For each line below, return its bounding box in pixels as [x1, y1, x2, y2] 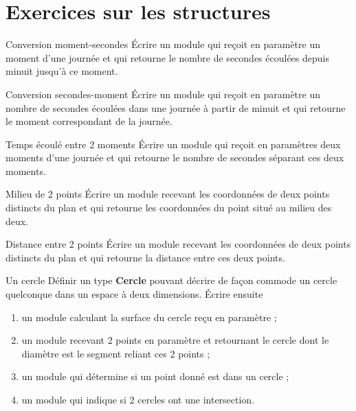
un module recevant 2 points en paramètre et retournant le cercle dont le [21, 333, 329, 347]
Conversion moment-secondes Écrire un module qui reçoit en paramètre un [5, 37, 320, 51]
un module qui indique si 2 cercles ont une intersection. [21, 392, 255, 406]
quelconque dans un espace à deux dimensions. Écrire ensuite [5, 287, 263, 301]
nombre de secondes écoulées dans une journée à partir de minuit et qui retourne [5, 100, 346, 115]
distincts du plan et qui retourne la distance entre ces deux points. [5, 250, 285, 264]
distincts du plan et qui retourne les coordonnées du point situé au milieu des [5, 200, 332, 215]
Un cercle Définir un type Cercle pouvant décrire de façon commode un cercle [5, 273, 337, 287]
